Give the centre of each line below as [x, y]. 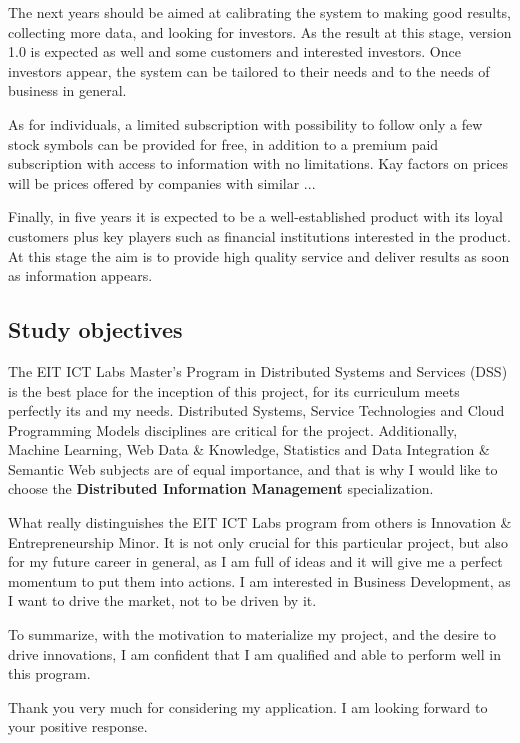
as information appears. [80, 275]
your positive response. [78, 726]
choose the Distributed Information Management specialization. [221, 488]
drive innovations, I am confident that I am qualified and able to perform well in [254, 653]
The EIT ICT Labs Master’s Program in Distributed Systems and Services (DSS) [258, 370]
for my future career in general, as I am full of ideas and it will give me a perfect [255, 561]
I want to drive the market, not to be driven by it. [162, 600]
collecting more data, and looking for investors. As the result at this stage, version [260, 31]
